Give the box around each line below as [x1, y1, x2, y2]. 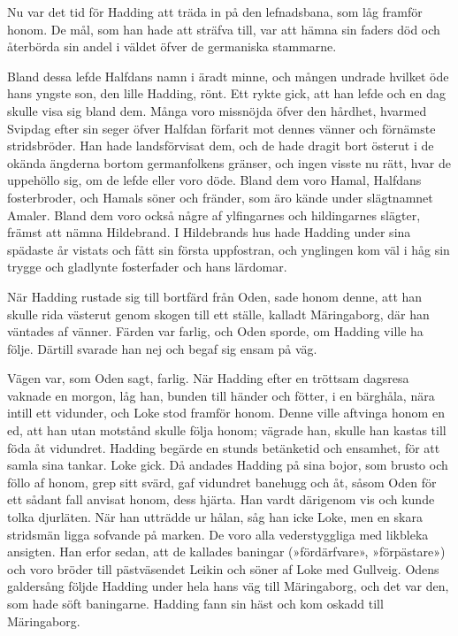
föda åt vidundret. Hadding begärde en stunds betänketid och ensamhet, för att [7, 438, 440, 456]
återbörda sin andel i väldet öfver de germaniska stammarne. [7, 37, 337, 56]
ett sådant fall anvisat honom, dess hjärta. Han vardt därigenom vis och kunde [7, 490, 435, 509]
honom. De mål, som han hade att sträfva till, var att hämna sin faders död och [7, 19, 440, 38]
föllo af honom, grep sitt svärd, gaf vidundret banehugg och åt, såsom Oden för [7, 472, 437, 491]
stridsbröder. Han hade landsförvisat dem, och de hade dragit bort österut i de [7, 136, 434, 155]
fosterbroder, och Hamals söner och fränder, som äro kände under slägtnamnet [7, 188, 433, 206]
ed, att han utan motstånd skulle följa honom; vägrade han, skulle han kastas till [7, 421, 447, 440]
